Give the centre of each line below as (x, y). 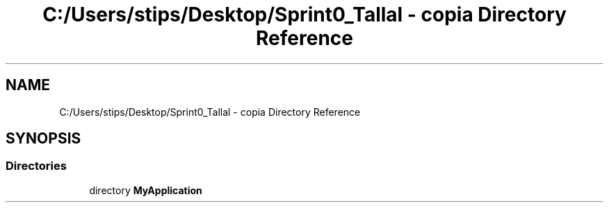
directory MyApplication (146, 190)
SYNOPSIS (43, 139)
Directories (36, 166)
